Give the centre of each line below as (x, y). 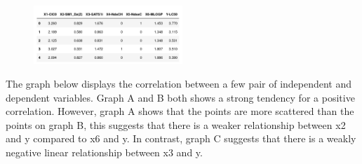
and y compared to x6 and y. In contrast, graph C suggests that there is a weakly (181, 138)
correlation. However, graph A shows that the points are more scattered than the (180, 111)
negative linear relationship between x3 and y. (104, 152)
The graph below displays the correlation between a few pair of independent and (179, 83)
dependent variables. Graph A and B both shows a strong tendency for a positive (180, 97)
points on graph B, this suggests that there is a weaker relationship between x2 (176, 124)
